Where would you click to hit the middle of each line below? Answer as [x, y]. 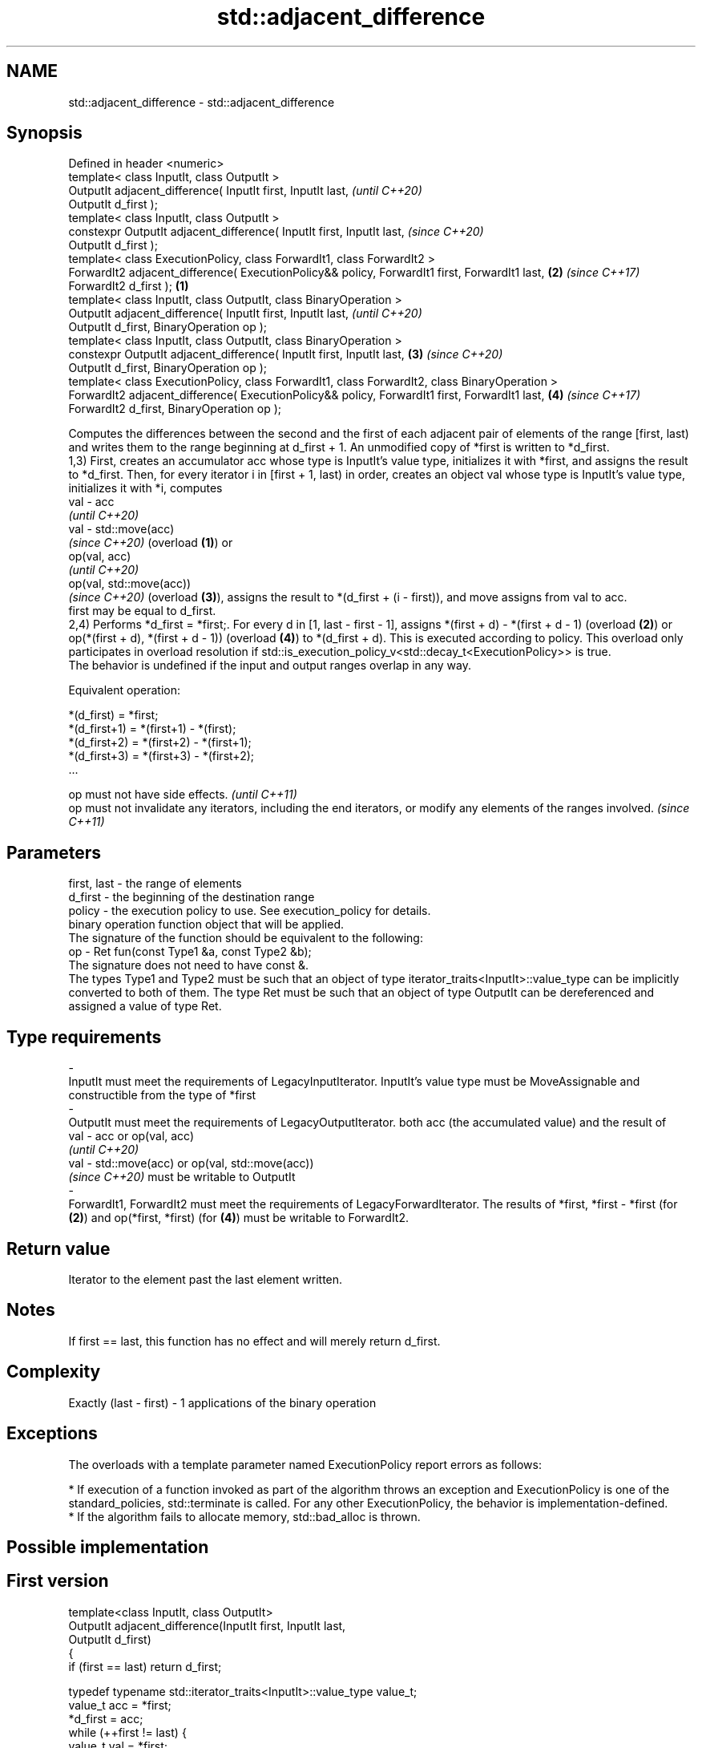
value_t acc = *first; [120, 1705]
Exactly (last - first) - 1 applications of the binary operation [222, 1402]
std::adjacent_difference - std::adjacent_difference [202, 102]
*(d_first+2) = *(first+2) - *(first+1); [160, 742]
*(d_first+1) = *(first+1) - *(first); [152, 729]
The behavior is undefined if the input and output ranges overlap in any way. [270, 666]
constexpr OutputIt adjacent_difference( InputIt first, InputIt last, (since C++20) [276, 232]
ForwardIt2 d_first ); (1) [129, 286]
